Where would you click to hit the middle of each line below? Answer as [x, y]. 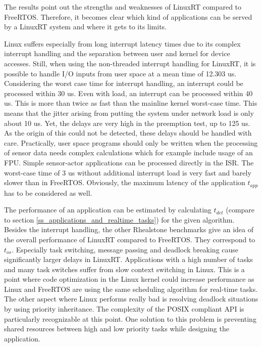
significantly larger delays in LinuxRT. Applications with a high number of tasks [128, 259]
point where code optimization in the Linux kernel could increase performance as [129, 279]
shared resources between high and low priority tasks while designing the [117, 329]
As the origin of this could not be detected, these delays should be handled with [128, 133]
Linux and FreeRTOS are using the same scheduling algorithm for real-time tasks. [131, 289]
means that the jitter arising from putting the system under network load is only [129, 113]
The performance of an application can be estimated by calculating [108, 210]
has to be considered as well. [48, 192]
